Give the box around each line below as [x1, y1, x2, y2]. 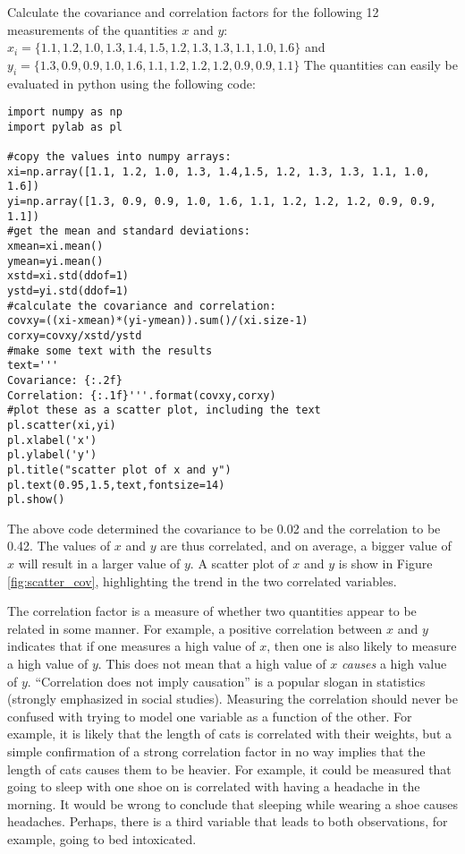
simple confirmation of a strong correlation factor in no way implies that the [7, 742, 426, 761]
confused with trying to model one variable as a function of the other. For [7, 706, 412, 725]
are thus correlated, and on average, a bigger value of [160, 536, 452, 555]
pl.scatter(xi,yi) [7, 418, 116, 431]
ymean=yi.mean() [7, 254, 104, 268]
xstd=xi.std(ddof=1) [7, 269, 130, 283]
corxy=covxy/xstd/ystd [7, 329, 142, 343]
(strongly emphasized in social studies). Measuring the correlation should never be [7, 689, 458, 708]
